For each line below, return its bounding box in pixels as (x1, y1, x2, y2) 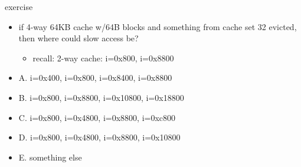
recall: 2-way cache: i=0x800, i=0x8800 (32, 51, 174, 64)
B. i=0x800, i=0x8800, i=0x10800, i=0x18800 (18, 91, 184, 103)
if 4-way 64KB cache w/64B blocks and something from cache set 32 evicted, (18, 20, 297, 32)
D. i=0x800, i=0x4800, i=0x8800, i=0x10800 (18, 131, 181, 143)
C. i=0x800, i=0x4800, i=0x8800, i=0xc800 (18, 111, 176, 123)
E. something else (18, 150, 82, 163)
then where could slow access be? (18, 32, 139, 44)
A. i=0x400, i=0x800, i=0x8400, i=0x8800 (18, 71, 172, 84)
